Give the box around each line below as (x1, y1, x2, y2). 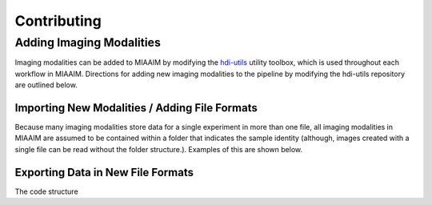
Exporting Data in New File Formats (14, 165, 194, 179)
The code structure (14, 187, 79, 196)
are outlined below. (14, 80, 78, 90)
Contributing (14, 12, 102, 30)
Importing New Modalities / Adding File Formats (14, 101, 258, 115)
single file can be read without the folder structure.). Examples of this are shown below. (14, 144, 303, 154)
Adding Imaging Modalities (14, 35, 162, 50)
